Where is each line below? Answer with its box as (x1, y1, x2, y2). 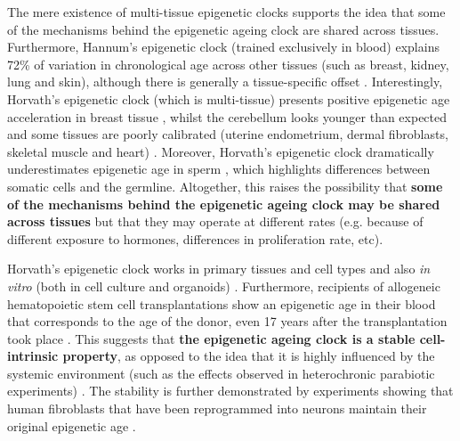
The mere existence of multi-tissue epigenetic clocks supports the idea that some (7, 3, 446, 20)
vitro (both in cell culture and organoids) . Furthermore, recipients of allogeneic (7, 276, 440, 295)
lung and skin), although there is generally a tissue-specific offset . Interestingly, (7, 72, 443, 91)
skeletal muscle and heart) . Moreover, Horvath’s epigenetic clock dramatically (7, 142, 434, 160)
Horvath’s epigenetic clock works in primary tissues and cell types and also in (7, 259, 431, 278)
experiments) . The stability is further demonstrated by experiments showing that (7, 381, 454, 400)
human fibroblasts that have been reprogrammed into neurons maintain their (7, 399, 427, 418)
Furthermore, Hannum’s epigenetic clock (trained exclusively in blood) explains (7, 37, 440, 56)
